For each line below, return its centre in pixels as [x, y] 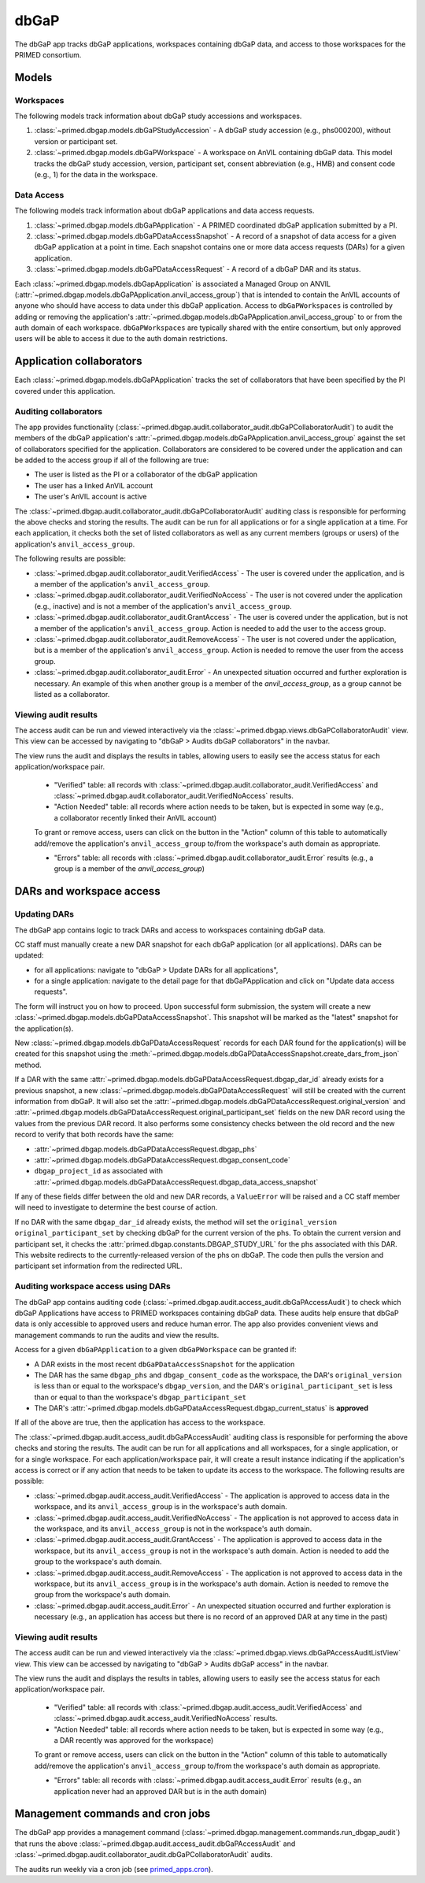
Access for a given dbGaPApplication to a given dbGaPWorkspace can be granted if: [155, 1350]
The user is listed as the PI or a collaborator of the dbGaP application [146, 474]
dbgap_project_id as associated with [99, 1171]
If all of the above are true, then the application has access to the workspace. [140, 1422]
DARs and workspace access [87, 891]
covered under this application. [65, 391]
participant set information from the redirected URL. [98, 1266]
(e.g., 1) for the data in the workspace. [96, 175]
